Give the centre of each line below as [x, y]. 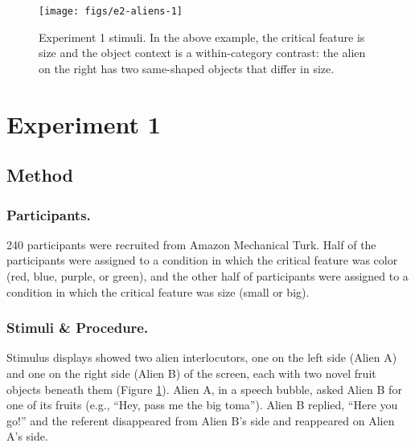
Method [40, 175]
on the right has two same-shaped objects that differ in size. [187, 68]
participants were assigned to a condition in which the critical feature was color [202, 260]
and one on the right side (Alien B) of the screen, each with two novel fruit [191, 373]
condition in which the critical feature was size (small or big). [158, 291]
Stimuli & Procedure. [78, 328]
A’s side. [27, 436]
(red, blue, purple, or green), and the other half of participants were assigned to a [207, 276]
